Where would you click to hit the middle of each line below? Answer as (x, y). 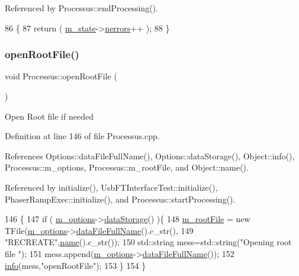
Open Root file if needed (49, 116)
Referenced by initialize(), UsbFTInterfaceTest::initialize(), (111, 187)
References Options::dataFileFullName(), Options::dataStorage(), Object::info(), (150, 155)
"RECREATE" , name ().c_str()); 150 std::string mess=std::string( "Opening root (148, 242)
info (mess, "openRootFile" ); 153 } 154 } (75, 265)
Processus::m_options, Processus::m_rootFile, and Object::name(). (127, 167)
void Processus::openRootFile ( (61, 76)
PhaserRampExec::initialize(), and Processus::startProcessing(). (120, 199)
